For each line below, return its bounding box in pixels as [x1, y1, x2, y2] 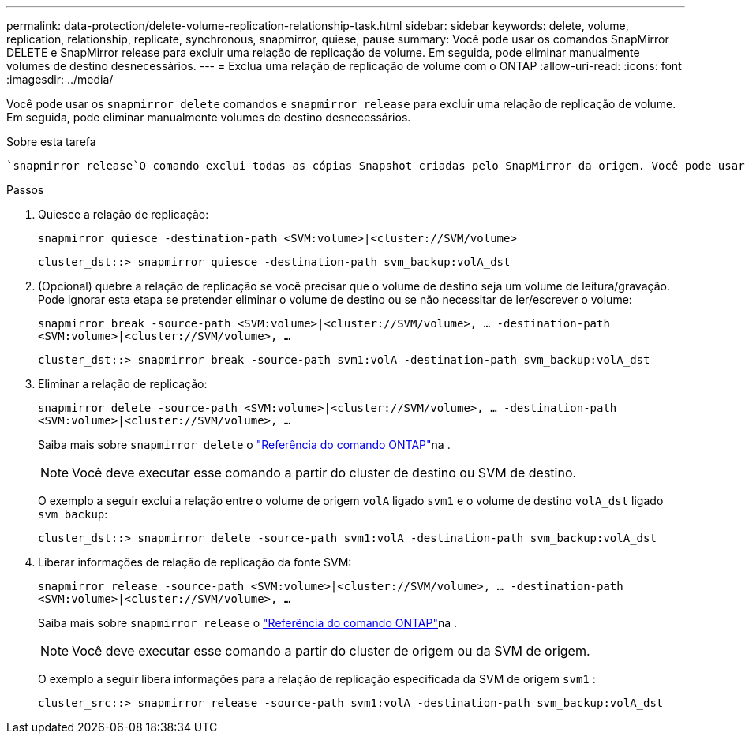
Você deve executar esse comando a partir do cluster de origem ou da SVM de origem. [72, 643, 590, 659]
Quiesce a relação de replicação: [38, 207, 209, 221]
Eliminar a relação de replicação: [38, 377, 208, 391]
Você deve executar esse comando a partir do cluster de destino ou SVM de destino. [72, 465, 577, 480]
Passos [6, 183, 44, 196]
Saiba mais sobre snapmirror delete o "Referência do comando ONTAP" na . [38, 438, 451, 451]
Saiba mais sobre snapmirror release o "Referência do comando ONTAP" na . [38, 616, 458, 630]
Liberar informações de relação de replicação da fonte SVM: [38, 555, 352, 569]
